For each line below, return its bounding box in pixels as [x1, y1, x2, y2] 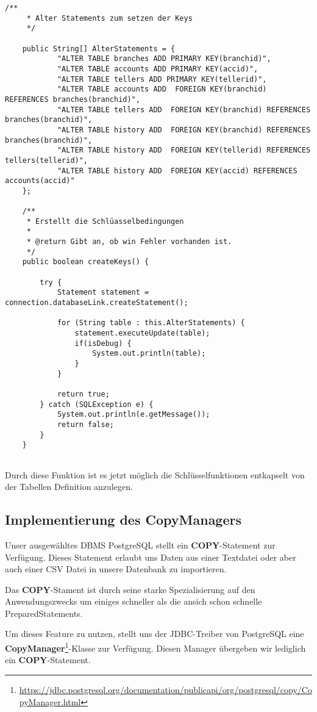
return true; [57, 389, 110, 398]
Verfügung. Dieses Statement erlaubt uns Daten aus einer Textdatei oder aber [5, 550, 296, 563]
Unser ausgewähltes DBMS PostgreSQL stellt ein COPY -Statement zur [5, 538, 276, 551]
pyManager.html [19, 695, 81, 708]
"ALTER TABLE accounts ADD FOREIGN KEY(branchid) [57, 85, 267, 94]
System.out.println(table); [92, 349, 206, 358]
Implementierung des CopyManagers [5, 510, 241, 529]
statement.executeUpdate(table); [74, 329, 210, 337]
